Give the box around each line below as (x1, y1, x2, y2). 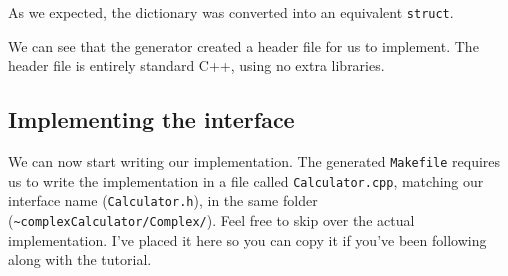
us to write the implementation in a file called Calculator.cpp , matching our (8, 170, 484, 191)
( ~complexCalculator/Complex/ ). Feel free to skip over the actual (8, 210, 415, 231)
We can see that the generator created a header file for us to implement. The (8, 35, 479, 56)
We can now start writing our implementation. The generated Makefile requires (8, 151, 501, 172)
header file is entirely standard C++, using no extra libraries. (8, 55, 385, 76)
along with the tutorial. (8, 249, 152, 270)
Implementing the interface (8, 104, 295, 135)
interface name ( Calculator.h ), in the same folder (8, 190, 318, 211)
